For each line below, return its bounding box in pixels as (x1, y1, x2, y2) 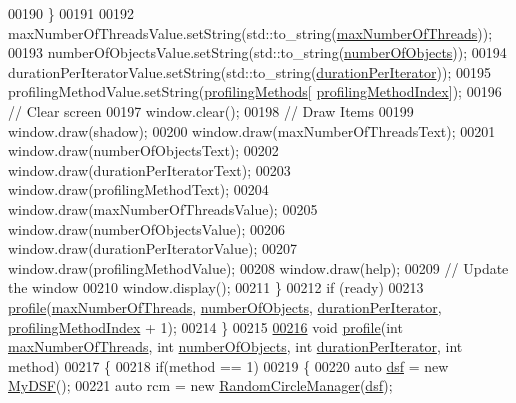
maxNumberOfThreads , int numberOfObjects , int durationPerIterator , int (8, 336, 463, 357)
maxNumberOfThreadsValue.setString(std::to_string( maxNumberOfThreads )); (8, 22, 493, 43)
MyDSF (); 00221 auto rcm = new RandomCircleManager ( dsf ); (8, 375, 393, 396)
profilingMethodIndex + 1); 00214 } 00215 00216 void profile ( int (8, 316, 403, 337)
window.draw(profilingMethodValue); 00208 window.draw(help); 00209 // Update (8, 257, 509, 278)
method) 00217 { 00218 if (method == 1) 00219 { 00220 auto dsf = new (8, 355, 449, 376)
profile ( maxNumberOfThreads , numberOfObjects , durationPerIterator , (8, 296, 442, 317)
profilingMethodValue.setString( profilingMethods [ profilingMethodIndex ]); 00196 (8, 81, 502, 102)
